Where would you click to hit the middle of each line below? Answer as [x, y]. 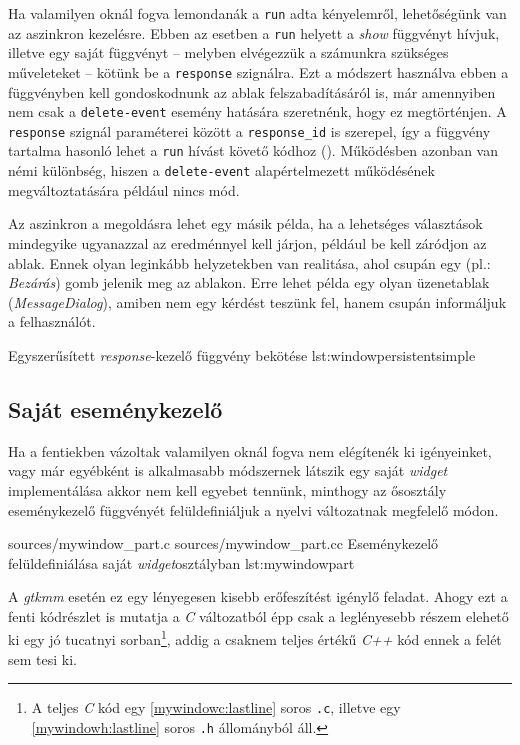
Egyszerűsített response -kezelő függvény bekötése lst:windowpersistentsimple [242, 354]
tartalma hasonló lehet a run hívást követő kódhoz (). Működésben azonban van [253, 150]
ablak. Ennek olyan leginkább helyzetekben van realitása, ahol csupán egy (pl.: [249, 262]
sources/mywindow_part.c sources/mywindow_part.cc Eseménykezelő [223, 543]
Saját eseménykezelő [115, 408]
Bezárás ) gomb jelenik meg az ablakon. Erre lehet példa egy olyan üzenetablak [249, 282]
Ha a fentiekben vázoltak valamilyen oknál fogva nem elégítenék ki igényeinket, [250, 450]
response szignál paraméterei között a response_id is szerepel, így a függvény [249, 130]
